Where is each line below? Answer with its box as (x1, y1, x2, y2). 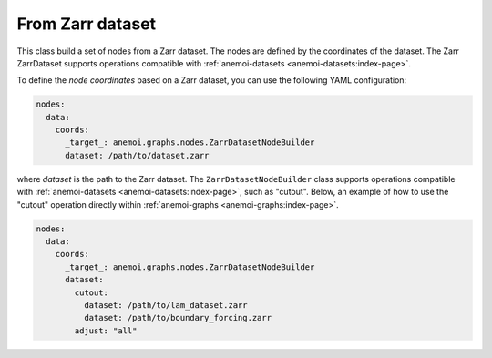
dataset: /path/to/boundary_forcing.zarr (83, 312, 272, 323)
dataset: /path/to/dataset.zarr (65, 150, 210, 160)
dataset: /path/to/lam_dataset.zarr (83, 300, 248, 310)
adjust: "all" (74, 325, 138, 336)
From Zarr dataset (16, 14, 157, 34)
